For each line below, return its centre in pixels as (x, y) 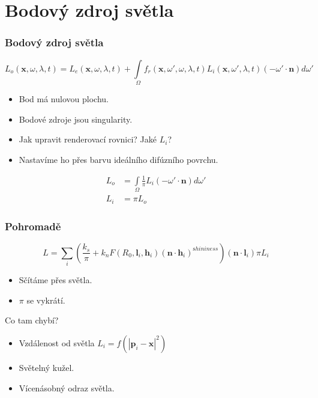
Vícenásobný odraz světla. (67, 387)
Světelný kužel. (46, 367)
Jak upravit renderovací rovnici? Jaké (88, 139)
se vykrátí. (46, 300)
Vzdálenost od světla (57, 342)
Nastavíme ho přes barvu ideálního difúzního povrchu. (118, 159)
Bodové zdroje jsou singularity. (76, 119)
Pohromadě (33, 226)
